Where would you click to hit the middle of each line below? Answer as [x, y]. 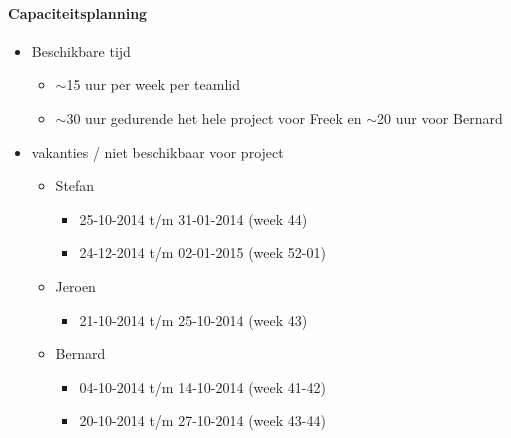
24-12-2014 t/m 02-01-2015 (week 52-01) [202, 252]
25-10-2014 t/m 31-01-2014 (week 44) [193, 218]
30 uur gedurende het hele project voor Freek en [214, 117]
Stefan [75, 185]
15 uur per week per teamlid [153, 84]
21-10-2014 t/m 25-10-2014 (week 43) [193, 319]
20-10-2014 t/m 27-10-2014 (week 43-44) [202, 420]
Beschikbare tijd [81, 50]
